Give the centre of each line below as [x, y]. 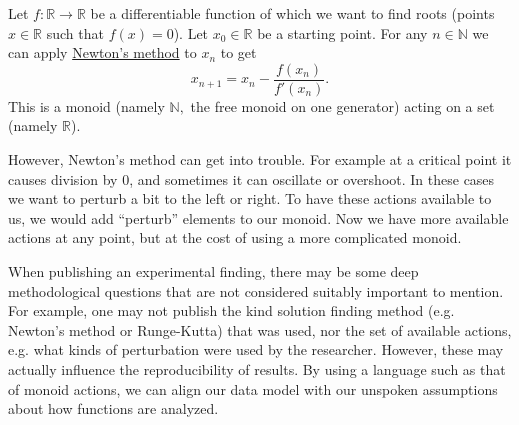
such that [75, 32]
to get [238, 52]
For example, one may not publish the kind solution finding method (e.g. [231, 310]
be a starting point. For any [342, 32]
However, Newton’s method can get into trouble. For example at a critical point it [260, 159]
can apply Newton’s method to [102, 52]
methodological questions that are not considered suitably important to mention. [256, 290]
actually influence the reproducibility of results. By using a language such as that [257, 368]
